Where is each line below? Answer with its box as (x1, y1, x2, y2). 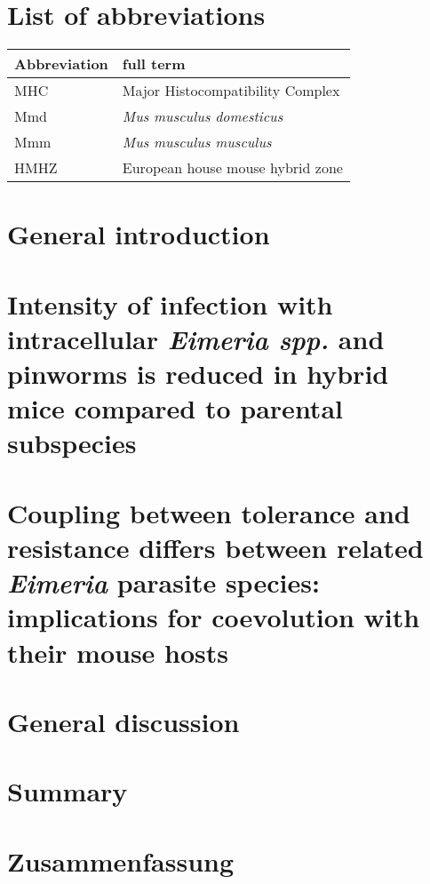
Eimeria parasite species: (7, 564, 320, 601)
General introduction (7, 216, 270, 252)
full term (122, 53, 186, 75)
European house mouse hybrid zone (122, 157, 343, 179)
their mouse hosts (7, 633, 229, 670)
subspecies (7, 425, 137, 461)
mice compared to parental (7, 390, 343, 426)
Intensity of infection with (7, 285, 333, 322)
